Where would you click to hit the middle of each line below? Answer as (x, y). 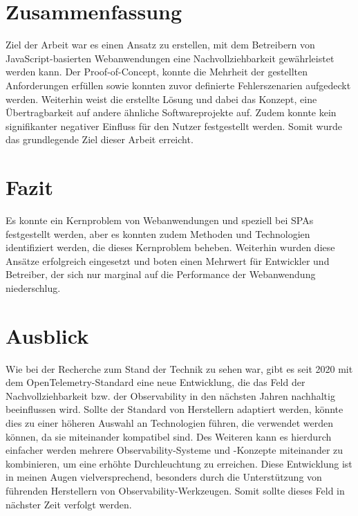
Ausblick (47, 335)
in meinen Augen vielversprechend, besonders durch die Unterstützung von (164, 477)
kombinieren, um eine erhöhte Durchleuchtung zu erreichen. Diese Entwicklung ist (179, 463)
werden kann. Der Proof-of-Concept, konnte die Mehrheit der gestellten (157, 72)
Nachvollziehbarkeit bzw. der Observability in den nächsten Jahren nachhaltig (170, 395)
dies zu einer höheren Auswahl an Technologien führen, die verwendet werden (170, 423)
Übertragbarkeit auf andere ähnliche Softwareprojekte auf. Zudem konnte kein (171, 112)
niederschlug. (33, 287)
